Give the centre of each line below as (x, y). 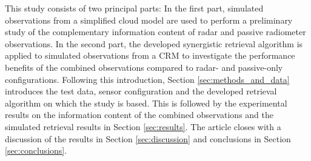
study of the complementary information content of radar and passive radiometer (155, 32)
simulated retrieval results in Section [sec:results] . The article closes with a (143, 126)
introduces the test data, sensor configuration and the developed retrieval (141, 91)
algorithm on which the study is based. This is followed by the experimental (146, 103)
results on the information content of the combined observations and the (139, 115)
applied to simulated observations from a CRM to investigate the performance (150, 55)
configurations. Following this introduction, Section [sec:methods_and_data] (147, 79)
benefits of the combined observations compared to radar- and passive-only (144, 67)
